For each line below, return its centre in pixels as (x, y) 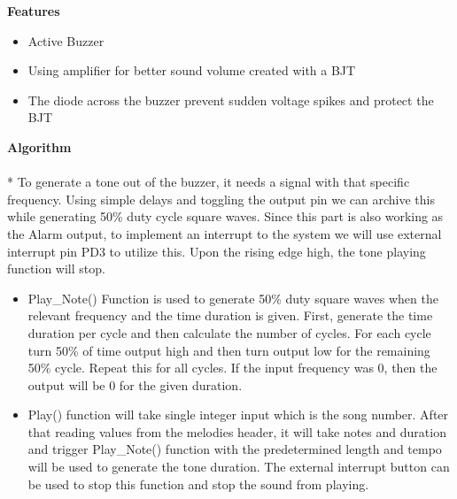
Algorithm (39, 146)
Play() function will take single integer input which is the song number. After (238, 415)
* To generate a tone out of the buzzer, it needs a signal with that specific (209, 182)
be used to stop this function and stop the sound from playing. (198, 484)
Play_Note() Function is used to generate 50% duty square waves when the (233, 298)
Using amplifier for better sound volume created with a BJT (192, 70)
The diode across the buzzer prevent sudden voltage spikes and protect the (231, 100)
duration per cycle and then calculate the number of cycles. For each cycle (229, 332)
